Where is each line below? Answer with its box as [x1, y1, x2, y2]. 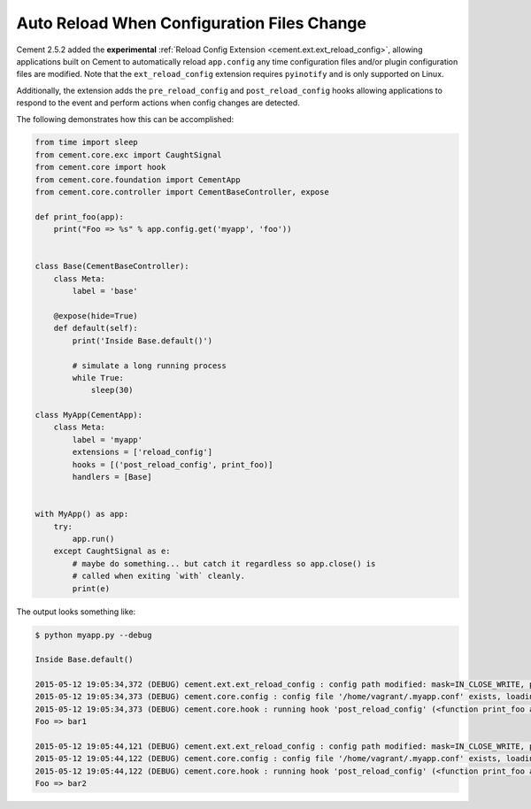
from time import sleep [35, 137, 139, 148]
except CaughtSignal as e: [53, 546, 172, 557]
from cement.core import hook [35, 162, 166, 173]
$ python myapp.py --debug [35, 629, 152, 640]
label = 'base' [72, 286, 139, 297]
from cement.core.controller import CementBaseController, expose [35, 187, 329, 197]
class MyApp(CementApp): [35, 410, 143, 420]
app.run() [72, 534, 115, 543]
